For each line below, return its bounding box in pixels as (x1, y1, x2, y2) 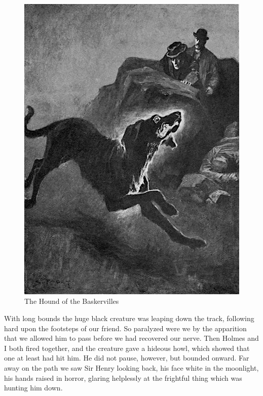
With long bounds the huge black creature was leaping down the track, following (4, 312, 254, 323)
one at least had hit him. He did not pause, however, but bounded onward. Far (4, 352, 249, 363)
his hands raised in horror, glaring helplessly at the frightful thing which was (4, 372, 242, 383)
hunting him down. (4, 382, 63, 393)
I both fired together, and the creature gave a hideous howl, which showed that (4, 342, 250, 353)
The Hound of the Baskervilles (24, 296, 119, 306)
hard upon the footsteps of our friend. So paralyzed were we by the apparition (4, 323, 247, 333)
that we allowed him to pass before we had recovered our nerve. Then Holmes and (4, 333, 259, 343)
